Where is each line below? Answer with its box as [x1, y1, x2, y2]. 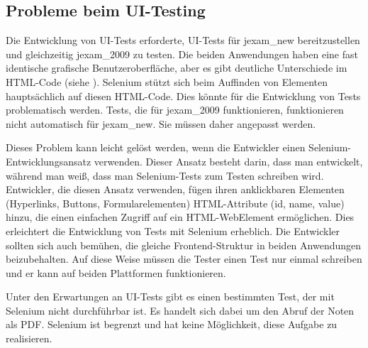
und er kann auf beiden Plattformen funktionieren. [6, 265, 226, 280]
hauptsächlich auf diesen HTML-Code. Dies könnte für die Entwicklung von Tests [6, 88, 361, 103]
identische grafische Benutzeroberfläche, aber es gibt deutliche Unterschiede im [6, 60, 347, 75]
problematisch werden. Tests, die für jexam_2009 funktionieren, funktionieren [6, 102, 344, 117]
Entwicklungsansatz [6, 153, 91, 168]
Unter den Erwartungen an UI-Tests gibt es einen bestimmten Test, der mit [6, 289, 335, 304]
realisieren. [6, 331, 52, 346]
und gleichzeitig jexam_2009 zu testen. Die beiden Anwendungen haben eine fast [6, 46, 358, 61]
